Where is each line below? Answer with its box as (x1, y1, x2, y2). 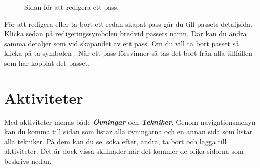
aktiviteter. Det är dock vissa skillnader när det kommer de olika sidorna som (4, 146, 244, 156)
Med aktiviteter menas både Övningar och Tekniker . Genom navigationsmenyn (4, 116, 256, 127)
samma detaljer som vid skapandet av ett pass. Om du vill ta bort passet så (4, 38, 239, 48)
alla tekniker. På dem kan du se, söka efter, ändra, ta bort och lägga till (4, 136, 227, 146)
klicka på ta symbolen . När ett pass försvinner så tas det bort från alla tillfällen (4, 48, 253, 58)
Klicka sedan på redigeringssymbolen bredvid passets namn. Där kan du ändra (4, 28, 247, 39)
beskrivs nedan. (4, 156, 52, 166)
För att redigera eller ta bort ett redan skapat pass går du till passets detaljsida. (4, 18, 253, 29)
